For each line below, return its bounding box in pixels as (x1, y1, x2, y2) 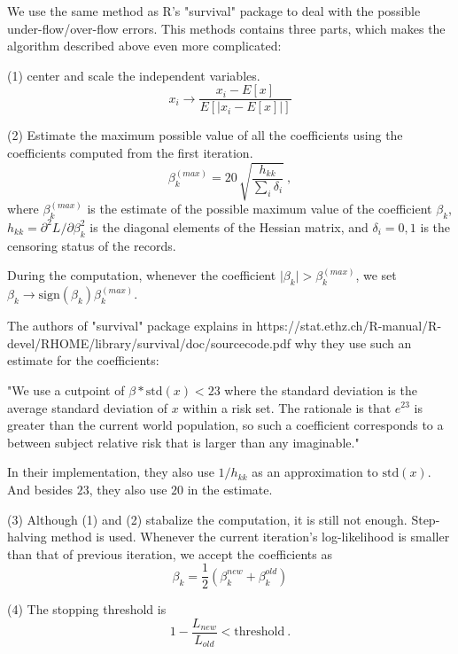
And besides (7, 479, 74, 498)
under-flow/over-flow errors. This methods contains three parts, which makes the (7, 19, 446, 37)
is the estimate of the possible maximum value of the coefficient (87, 199, 432, 218)
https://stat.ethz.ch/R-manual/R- (256, 316, 442, 335)
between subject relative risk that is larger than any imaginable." (7, 432, 360, 451)
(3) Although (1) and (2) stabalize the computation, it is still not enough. (7, 510, 408, 528)
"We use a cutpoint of (7, 380, 125, 399)
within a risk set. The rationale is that (182, 398, 392, 417)
